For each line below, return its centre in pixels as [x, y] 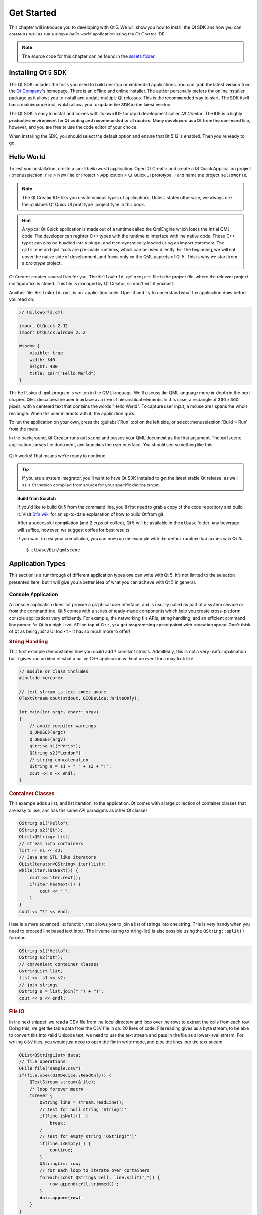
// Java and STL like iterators [58, 857]
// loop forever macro [56, 1089]
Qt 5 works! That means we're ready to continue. [58, 456]
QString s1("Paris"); [55, 746]
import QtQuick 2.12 [43, 326]
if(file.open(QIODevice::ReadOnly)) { [65, 1075]
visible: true [46, 353]
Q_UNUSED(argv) [47, 739]
